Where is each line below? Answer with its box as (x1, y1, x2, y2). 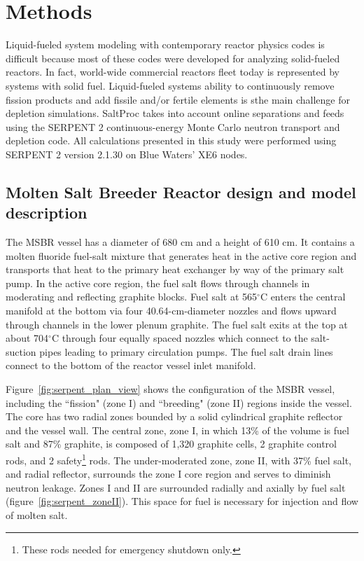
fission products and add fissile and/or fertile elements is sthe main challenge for (6, 92, 350, 106)
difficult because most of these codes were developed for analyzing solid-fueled (6, 50, 340, 65)
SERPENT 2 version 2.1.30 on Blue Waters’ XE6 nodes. (6, 146, 248, 161)
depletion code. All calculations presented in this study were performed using (6, 133, 337, 148)
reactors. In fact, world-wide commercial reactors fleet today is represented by (6, 64, 339, 79)
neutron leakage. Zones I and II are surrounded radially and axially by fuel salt (6, 480, 346, 494)
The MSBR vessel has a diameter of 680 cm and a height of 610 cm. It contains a (6, 235, 355, 249)
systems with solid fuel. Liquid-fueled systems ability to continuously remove (6, 78, 335, 92)
